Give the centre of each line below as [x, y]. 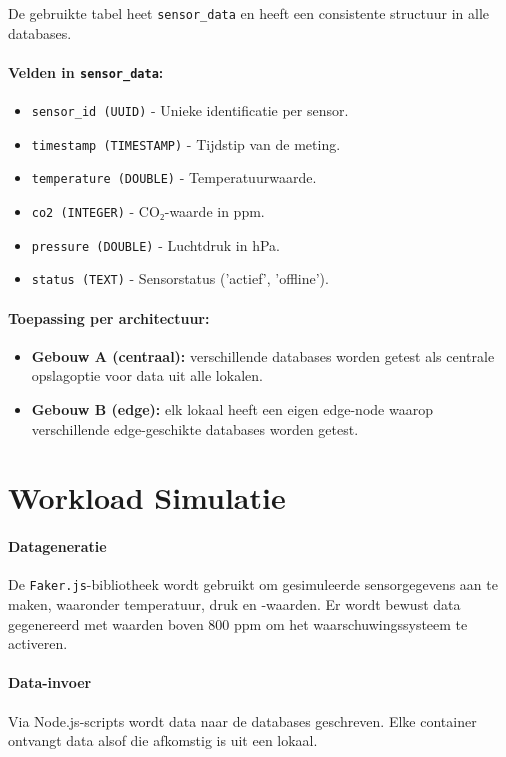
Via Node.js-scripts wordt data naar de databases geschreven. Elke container [242, 720]
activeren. [38, 643]
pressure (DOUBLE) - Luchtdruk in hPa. [155, 244]
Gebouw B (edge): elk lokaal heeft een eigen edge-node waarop [232, 409]
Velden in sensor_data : [86, 71]
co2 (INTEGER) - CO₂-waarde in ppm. [148, 211]
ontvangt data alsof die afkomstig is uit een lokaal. [163, 740]
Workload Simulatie [147, 497]
